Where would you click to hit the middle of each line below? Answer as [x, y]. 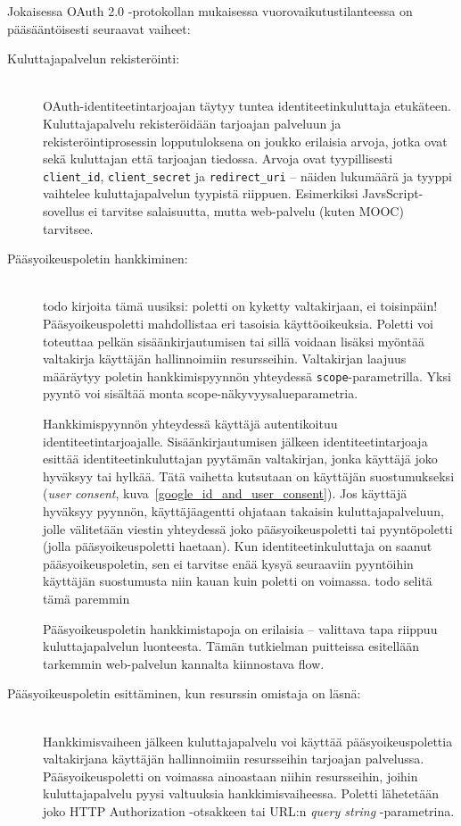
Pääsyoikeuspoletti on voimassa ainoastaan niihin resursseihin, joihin [230, 776]
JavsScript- [393, 193]
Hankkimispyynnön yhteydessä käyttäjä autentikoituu [190, 423]
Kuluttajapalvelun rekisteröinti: [94, 58]
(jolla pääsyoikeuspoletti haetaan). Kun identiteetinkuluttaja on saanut [238, 546]
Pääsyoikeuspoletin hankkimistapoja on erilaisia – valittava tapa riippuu [240, 628]
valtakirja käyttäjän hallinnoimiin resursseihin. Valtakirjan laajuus [225, 359]
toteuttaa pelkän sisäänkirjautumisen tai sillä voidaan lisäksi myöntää [234, 341]
